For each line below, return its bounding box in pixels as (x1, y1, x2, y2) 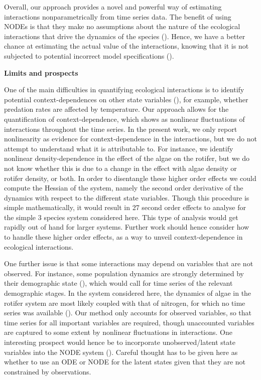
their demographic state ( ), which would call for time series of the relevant (4, 278, 233, 288)
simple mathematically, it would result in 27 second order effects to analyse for (4, 202, 246, 213)
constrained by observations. (4, 366, 91, 376)
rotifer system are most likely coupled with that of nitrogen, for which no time (4, 297, 245, 308)
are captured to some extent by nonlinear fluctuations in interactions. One (4, 327, 233, 337)
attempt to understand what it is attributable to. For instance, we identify (4, 143, 233, 153)
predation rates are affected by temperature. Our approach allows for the (4, 104, 229, 114)
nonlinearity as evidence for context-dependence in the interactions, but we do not (4, 133, 257, 144)
